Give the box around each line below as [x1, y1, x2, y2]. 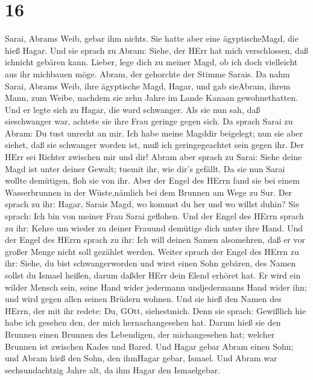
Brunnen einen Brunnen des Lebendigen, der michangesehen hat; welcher [5, 327, 275, 340]
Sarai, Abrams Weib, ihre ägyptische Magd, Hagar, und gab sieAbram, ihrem [5, 79, 291, 92]
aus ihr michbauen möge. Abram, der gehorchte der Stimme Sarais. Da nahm [5, 67, 290, 80]
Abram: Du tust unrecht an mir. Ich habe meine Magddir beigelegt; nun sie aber [5, 126, 303, 139]
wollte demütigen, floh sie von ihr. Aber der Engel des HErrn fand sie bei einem [5, 174, 300, 187]
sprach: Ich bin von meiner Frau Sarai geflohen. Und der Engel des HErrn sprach [5, 210, 304, 222]
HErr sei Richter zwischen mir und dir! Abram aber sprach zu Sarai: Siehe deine [5, 150, 302, 163]
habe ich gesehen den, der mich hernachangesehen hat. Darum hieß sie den [5, 316, 281, 329]
